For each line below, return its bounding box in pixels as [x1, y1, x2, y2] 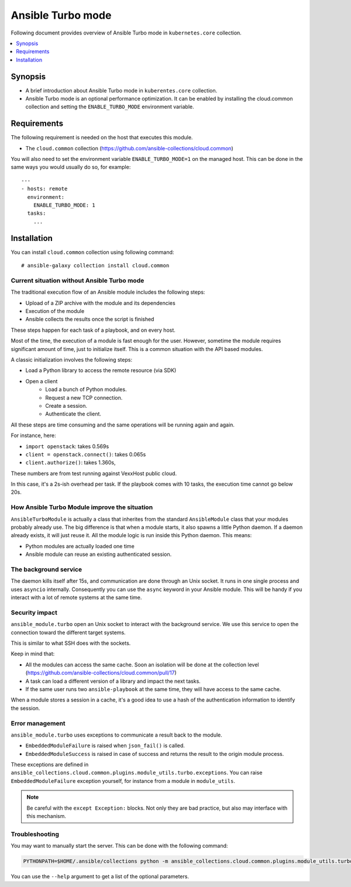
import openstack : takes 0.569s [25, 442, 109, 450]
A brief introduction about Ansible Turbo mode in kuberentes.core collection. [25, 87, 218, 94]
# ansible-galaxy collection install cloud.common [21, 262, 170, 269]
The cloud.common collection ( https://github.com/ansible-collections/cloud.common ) [25, 145, 233, 152]
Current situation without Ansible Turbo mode [11, 276, 144, 284]
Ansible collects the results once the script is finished [25, 316, 154, 323]
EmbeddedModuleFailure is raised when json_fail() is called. [25, 742, 185, 749]
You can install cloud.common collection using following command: [11, 249, 174, 256]
